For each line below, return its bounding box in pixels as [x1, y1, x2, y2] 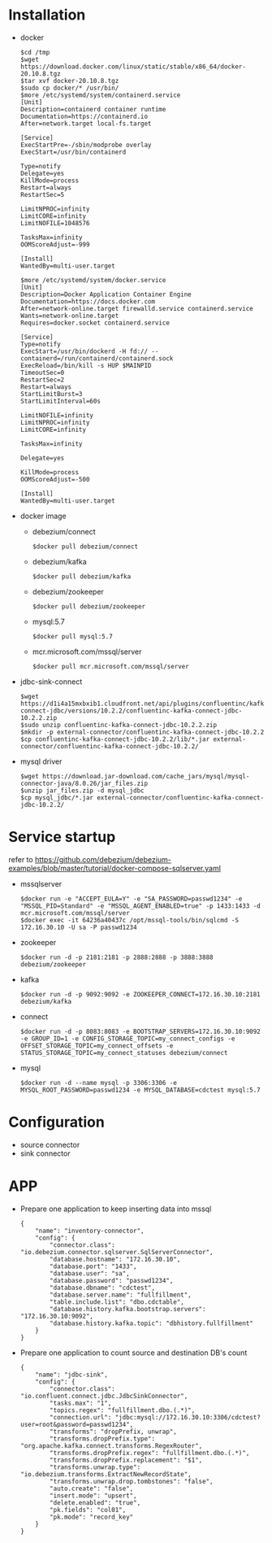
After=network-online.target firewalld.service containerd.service [19, 304, 253, 312]
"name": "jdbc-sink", [35, 1371, 108, 1379]
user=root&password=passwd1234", [19, 1420, 134, 1428]
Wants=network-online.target [19, 312, 119, 320]
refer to [8, 854, 34, 864]
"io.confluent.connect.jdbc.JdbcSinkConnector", [19, 1392, 188, 1400]
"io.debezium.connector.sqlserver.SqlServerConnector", [19, 1248, 214, 1256]
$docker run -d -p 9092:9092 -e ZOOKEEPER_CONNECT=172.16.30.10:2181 [19, 990, 261, 998]
